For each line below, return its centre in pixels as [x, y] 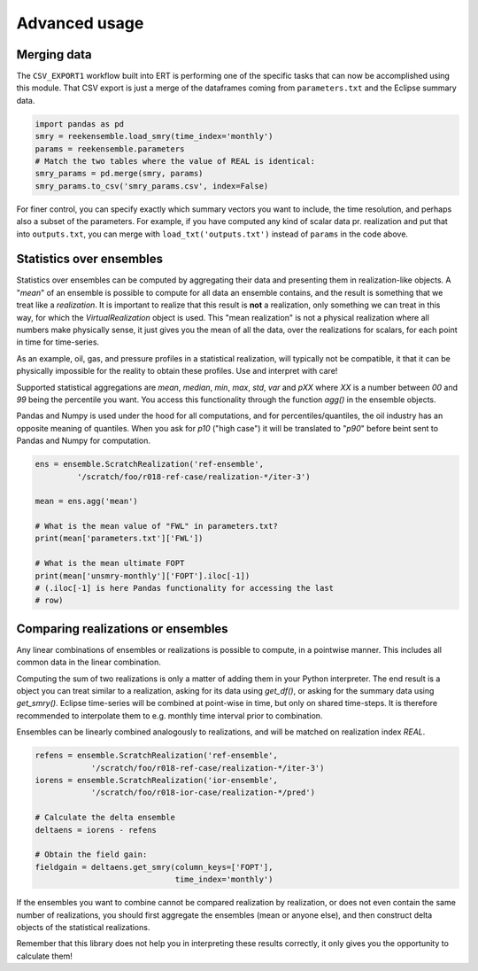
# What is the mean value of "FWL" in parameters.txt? [156, 526]
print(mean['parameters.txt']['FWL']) [119, 539]
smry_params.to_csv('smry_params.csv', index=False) [152, 186]
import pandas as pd [79, 124]
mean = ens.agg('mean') [87, 501]
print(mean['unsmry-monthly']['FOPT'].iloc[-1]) [143, 575]
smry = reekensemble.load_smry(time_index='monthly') [154, 136]
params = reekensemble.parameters [110, 149]
